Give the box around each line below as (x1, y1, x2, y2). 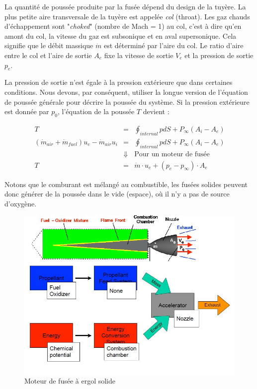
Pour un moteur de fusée (134, 150, 210, 158)
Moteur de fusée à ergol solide (24, 376, 115, 386)
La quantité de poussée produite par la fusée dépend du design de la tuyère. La (4, 1, 246, 11)
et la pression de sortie (184, 50, 254, 60)
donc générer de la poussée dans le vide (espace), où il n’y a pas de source (4, 189, 230, 199)
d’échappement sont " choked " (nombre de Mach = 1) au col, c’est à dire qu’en (4, 21, 242, 31)
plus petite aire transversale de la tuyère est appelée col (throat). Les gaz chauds (4, 11, 250, 21)
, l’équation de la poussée (57, 106, 135, 117)
